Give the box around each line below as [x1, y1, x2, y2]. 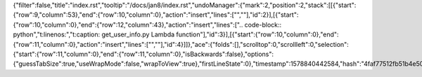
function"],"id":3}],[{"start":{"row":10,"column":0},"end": [176, 30, 339, 38]
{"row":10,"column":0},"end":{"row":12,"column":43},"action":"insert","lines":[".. [13, 20, 243, 29]
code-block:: [244, 20, 282, 29]
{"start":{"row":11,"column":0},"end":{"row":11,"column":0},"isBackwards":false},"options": [13, 50, 274, 58]
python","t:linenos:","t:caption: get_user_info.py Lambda [13, 30, 175, 38]
